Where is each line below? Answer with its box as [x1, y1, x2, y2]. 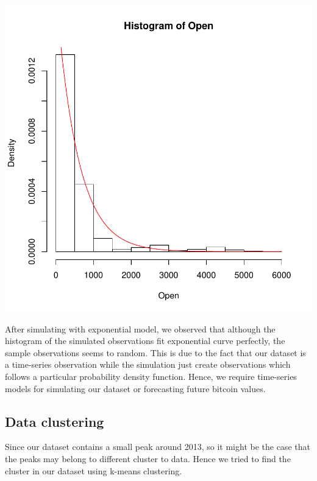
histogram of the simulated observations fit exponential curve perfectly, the [5, 334, 285, 347]
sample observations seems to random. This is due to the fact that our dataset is [5, 346, 306, 359]
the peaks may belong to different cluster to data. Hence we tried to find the [5, 452, 291, 465]
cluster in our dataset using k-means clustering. [5, 464, 182, 477]
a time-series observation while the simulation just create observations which [5, 358, 291, 371]
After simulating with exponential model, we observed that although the [5, 322, 276, 335]
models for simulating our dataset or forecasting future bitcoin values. [5, 382, 266, 395]
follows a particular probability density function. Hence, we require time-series [5, 370, 297, 382]
